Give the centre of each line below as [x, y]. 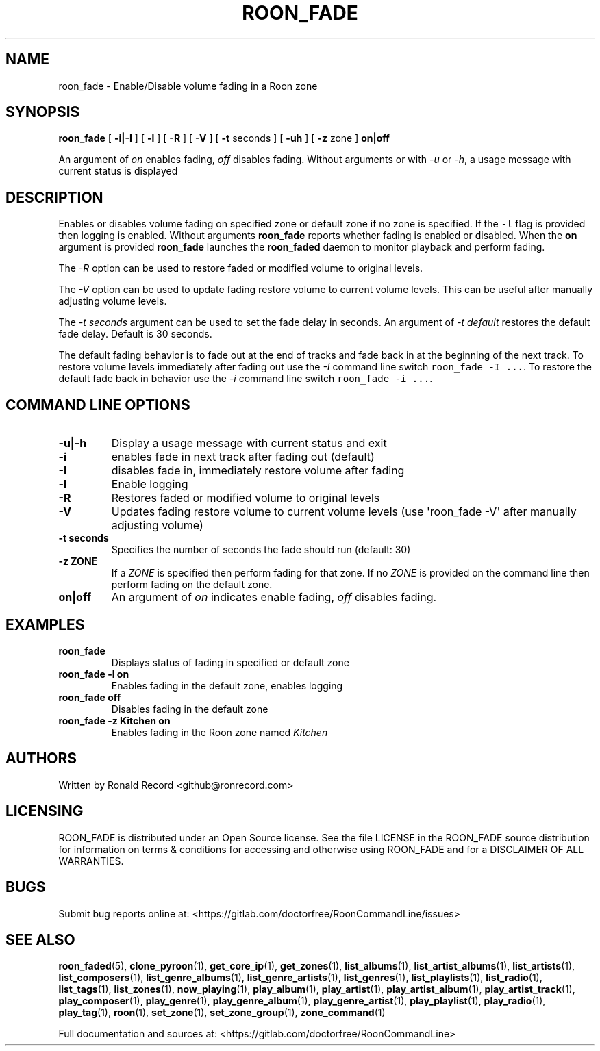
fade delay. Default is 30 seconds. [135, 334]
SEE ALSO [40, 939]
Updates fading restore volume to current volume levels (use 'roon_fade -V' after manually [344, 512]
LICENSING [45, 811]
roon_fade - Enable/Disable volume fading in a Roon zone [188, 86]
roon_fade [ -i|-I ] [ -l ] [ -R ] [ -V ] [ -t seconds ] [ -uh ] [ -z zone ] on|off [224, 138]
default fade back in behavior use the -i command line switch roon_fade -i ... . [246, 379]
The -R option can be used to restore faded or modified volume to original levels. [241, 268]
